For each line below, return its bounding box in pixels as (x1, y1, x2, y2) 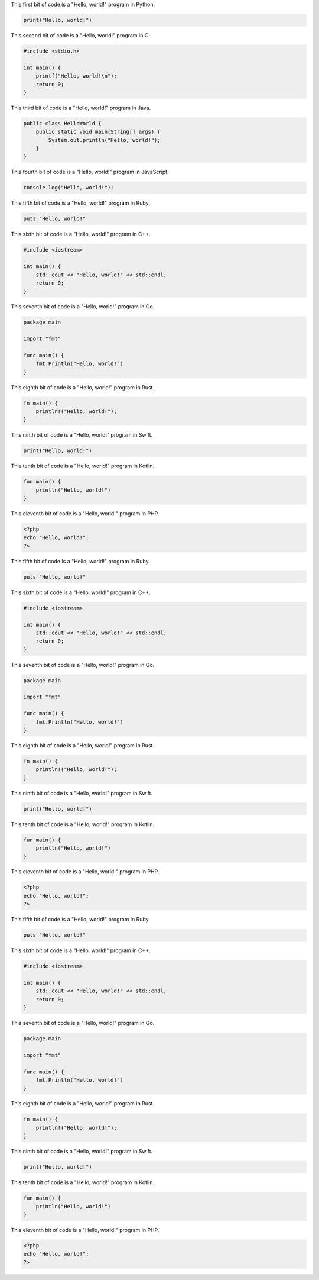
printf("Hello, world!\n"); (35, 73, 118, 79)
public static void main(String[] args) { (35, 128, 161, 136)
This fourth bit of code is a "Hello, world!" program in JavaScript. (11, 169, 169, 176)
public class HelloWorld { (23, 120, 102, 127)
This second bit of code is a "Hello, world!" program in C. (11, 31, 150, 38)
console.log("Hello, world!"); (23, 184, 115, 191)
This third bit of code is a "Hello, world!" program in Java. (11, 104, 151, 111)
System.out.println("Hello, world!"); (48, 137, 161, 143)
